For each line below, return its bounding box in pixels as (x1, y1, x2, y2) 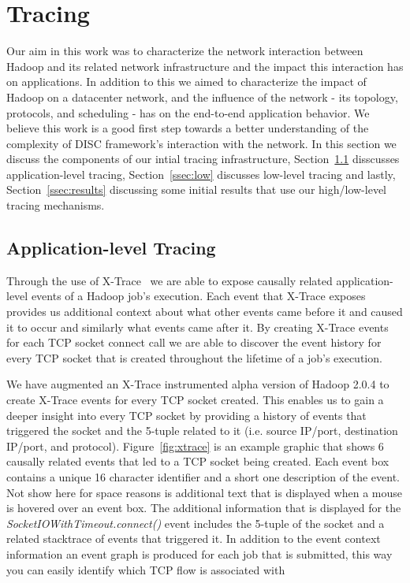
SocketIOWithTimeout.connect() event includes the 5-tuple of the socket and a (6, 514, 385, 531)
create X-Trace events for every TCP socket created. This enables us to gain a (6, 392, 384, 408)
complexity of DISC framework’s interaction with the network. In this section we (6, 135, 397, 151)
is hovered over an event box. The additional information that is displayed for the (6, 499, 401, 516)
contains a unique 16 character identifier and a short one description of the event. (6, 468, 400, 485)
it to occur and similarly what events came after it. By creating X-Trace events (6, 318, 389, 335)
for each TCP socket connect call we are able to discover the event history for (6, 334, 382, 351)
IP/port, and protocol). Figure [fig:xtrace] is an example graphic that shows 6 (6, 437, 384, 454)
